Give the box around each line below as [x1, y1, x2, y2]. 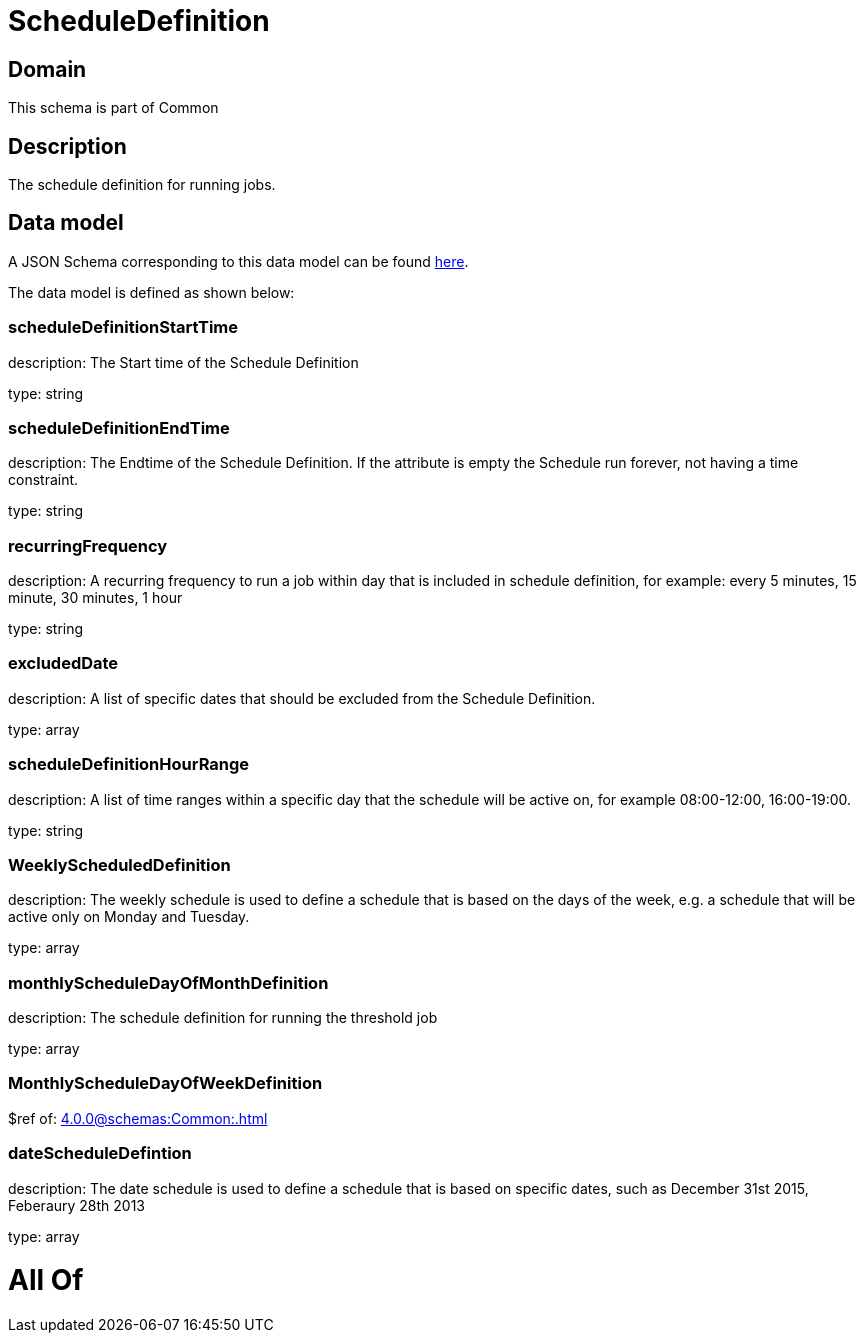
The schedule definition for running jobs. [8, 176, 276, 194]
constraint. [8, 471, 79, 489]
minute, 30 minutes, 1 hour [8, 589, 183, 607]
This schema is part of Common [8, 99, 219, 117]
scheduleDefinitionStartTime [8, 317, 239, 338]
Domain [8, 56, 87, 82]
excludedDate [8, 653, 119, 674]
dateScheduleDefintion [8, 1143, 192, 1164]
